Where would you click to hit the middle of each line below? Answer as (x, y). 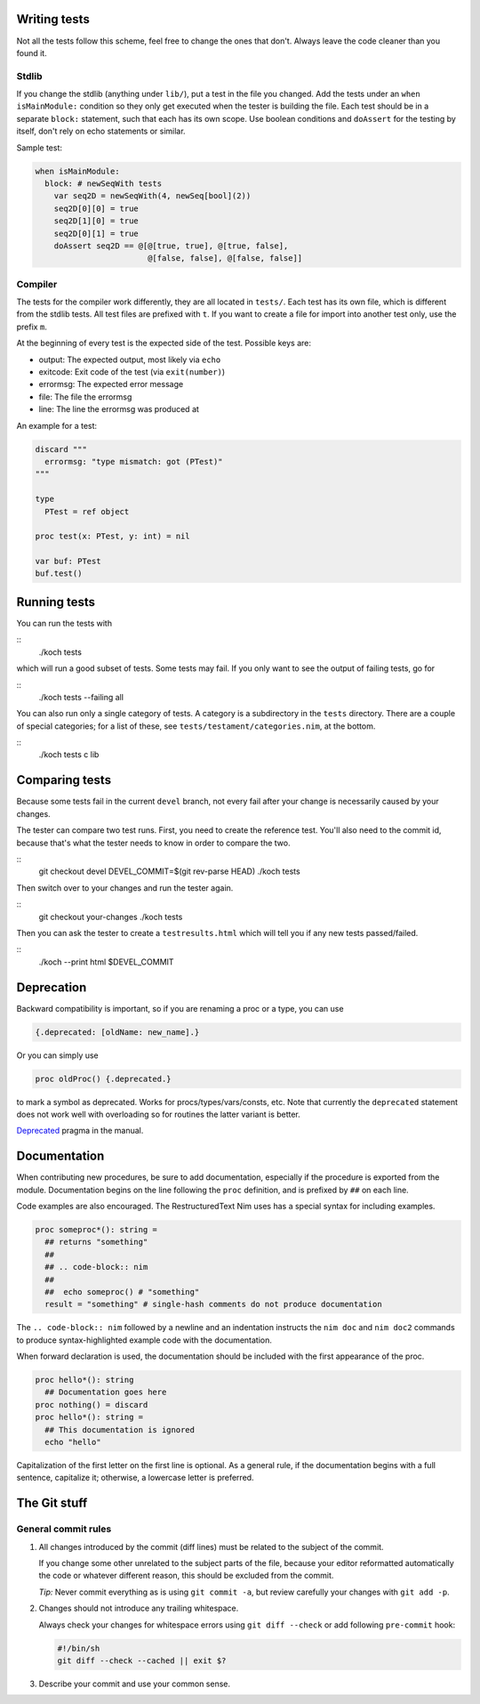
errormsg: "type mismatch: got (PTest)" (134, 461)
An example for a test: (57, 425)
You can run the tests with (64, 623)
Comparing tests (64, 780)
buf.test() (59, 573)
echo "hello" (73, 1442)
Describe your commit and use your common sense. (135, 1684)
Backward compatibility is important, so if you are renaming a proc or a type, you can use (180, 1008)
